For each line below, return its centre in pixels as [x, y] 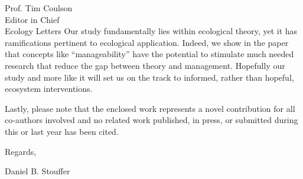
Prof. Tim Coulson [39, 8]
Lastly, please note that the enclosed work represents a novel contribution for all [150, 108]
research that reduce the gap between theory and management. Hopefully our [145, 65]
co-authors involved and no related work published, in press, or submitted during [151, 120]
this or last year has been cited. [62, 131]
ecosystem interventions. [49, 89]
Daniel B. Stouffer [38, 171]
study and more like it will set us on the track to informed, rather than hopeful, [149, 77]
